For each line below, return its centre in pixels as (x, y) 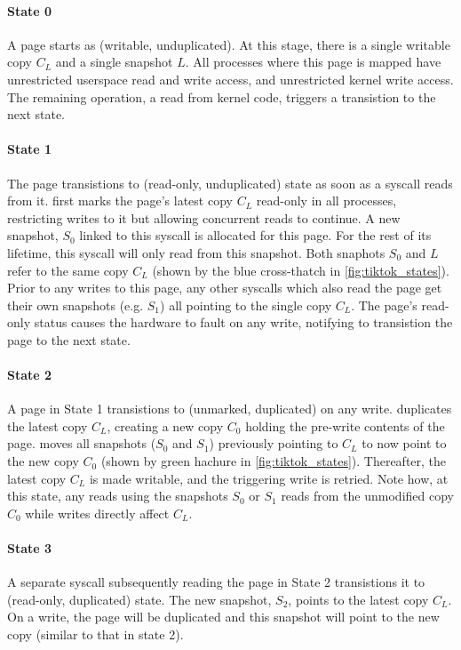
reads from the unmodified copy (367, 496)
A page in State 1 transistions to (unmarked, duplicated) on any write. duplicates (230, 409)
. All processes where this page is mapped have (313, 62)
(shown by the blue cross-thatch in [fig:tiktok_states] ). (301, 270)
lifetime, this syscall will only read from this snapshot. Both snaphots (196, 252)
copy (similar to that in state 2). (95, 634)
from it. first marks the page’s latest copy (120, 201)
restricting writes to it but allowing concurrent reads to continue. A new (204, 217)
